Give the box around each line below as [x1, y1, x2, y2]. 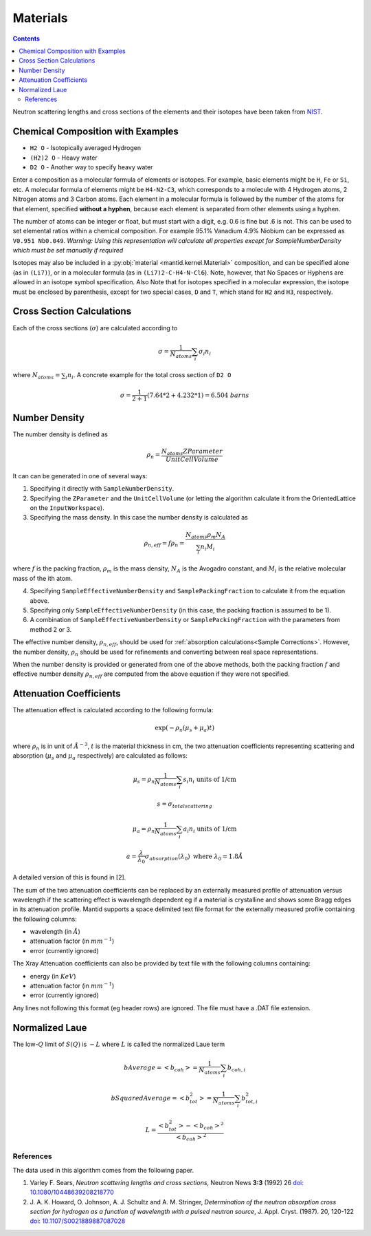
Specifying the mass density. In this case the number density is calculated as [30, 513, 249, 522]
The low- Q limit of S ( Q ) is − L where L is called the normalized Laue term [12, 1040, 225, 1048]
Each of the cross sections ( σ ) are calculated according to [12, 323, 178, 332]
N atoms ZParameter [161, 447, 223, 457]
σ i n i [198, 348, 212, 357]
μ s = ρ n [133, 775, 155, 785]
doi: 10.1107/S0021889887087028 [30, 1217, 126, 1225]
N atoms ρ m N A [185, 531, 226, 540]
